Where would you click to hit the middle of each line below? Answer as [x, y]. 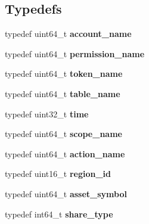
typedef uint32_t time [47, 113]
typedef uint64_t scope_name [63, 134]
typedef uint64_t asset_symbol [66, 193]
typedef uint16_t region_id [58, 174]
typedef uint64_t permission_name [75, 53]
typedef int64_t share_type [59, 214]
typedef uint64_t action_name [65, 153]
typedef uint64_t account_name [68, 34]
